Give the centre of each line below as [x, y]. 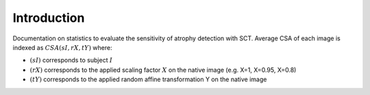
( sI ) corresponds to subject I [71, 60]
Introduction [49, 18]
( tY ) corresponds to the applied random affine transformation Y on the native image [148, 79]
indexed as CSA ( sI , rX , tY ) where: [62, 47]
